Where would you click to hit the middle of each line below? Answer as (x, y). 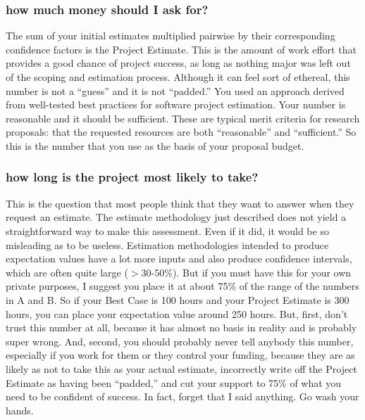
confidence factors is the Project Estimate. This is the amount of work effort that (181, 49)
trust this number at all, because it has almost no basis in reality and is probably (181, 327)
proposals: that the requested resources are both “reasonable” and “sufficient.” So (181, 132)
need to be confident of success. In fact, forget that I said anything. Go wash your (182, 396)
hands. (20, 410)
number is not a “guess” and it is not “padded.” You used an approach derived (175, 90)
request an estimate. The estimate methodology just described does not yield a (176, 217)
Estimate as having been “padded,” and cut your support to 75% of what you (174, 382)
